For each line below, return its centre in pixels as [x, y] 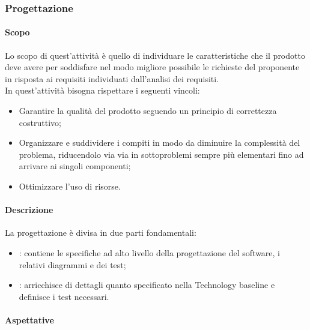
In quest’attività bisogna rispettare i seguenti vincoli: [102, 90]
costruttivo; [40, 122]
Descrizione [29, 210]
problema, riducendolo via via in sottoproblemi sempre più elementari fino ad [161, 154]
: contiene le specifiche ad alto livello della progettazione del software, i [149, 252]
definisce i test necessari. [64, 296]
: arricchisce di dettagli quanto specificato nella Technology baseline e [147, 285]
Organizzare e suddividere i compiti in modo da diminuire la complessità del [160, 142]
